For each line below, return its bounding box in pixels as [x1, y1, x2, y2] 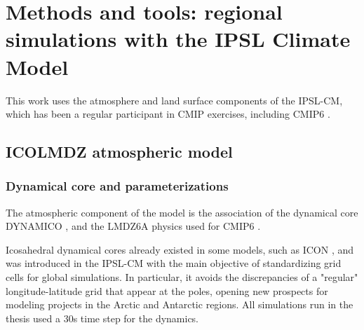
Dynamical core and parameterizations [6, 177, 229, 195]
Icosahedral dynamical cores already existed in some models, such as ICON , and [6, 242, 354, 256]
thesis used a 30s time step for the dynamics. [6, 310, 199, 325]
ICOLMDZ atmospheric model [6, 141, 233, 163]
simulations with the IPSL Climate [6, 25, 351, 53]
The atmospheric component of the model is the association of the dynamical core [6, 205, 358, 219]
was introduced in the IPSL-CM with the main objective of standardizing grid [6, 256, 342, 270]
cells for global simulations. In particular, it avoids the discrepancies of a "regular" [6, 270, 358, 284]
